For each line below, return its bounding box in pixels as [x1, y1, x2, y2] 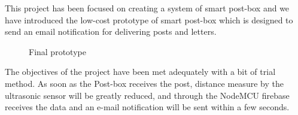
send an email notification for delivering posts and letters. [5, 25, 217, 38]
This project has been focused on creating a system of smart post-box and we [5, 2, 290, 14]
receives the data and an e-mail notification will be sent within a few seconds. [5, 101, 290, 113]
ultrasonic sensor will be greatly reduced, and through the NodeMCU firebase [5, 89, 290, 101]
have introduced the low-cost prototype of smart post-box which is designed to [5, 13, 293, 26]
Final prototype [29, 45, 86, 57]
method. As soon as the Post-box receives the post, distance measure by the [5, 77, 284, 89]
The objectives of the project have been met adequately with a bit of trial [5, 65, 276, 78]
